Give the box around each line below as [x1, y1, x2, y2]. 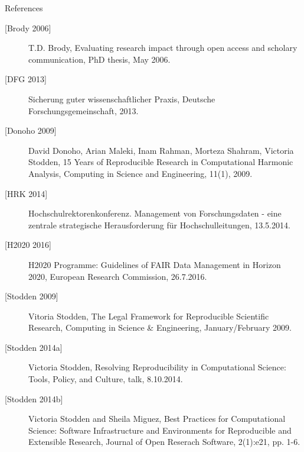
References [5, 2, 43, 14]
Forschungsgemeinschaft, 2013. [28, 104, 139, 117]
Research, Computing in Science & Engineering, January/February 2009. [28, 321, 292, 334]
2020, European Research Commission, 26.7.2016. [28, 270, 207, 282]
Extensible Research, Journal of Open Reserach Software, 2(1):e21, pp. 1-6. [28, 435, 300, 448]
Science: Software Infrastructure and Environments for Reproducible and [28, 424, 292, 436]
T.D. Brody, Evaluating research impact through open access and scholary [28, 41, 298, 54]
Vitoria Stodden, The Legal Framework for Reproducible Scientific [28, 309, 269, 322]
